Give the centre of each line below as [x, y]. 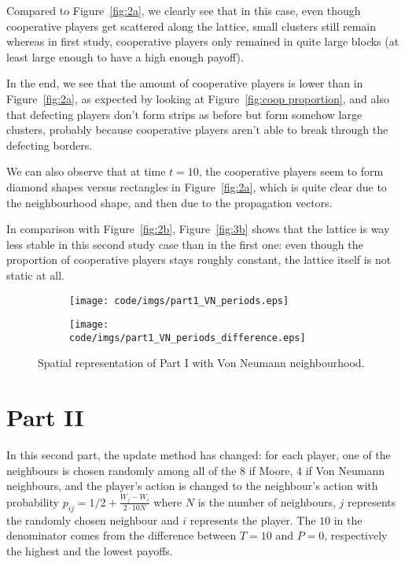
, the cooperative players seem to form [291, 171]
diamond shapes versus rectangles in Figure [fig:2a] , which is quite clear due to [197, 186]
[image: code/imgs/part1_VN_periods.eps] [179, 301]
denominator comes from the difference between [121, 535]
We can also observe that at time [86, 171]
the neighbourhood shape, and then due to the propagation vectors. [169, 202]
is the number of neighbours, [267, 501]
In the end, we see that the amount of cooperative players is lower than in [185, 83]
